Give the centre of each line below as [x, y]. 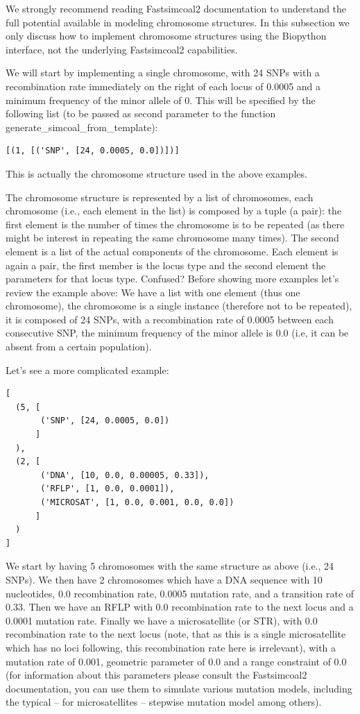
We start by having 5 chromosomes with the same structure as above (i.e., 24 [170, 566]
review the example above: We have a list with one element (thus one [153, 292]
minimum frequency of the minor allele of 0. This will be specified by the [161, 100]
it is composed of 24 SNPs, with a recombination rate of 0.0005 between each [170, 319]
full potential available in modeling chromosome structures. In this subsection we [178, 22]
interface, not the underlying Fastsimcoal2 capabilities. [122, 49]
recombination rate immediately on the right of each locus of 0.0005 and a [163, 86]
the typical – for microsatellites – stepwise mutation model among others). [164, 702]
